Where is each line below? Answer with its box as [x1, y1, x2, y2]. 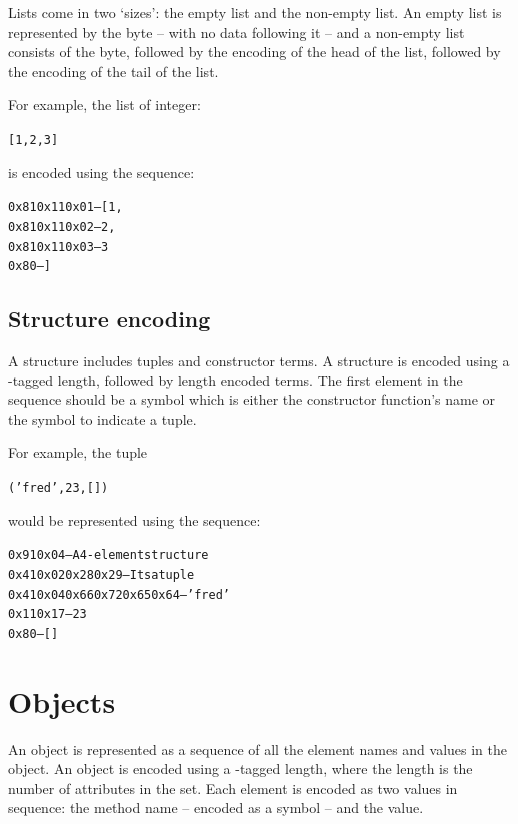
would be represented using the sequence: [8, 509, 261, 530]
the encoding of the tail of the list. [8, 60, 219, 81]
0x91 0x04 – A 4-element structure [8, 548, 209, 563]
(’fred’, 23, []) [8, 481, 109, 496]
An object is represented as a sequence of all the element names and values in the [8, 738, 508, 759]
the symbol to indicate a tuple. [8, 408, 197, 429]
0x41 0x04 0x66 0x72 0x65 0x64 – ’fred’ [8, 587, 230, 602]
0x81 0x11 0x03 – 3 [8, 239, 109, 254]
